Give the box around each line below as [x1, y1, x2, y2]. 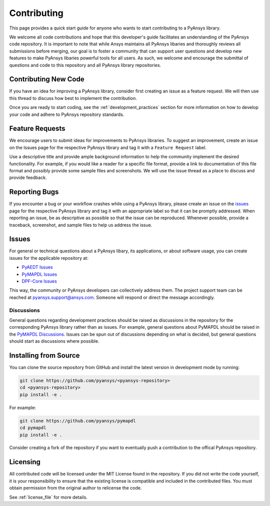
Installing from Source [9, 351, 80, 360]
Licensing [9, 458, 41, 467]
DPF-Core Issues [21, 278, 57, 284]
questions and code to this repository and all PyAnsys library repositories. [9, 62, 161, 68]
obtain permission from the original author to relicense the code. [9, 485, 142, 491]
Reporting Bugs [9, 188, 59, 196]
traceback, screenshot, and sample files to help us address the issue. [9, 222, 152, 228]
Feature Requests [9, 124, 65, 133]
